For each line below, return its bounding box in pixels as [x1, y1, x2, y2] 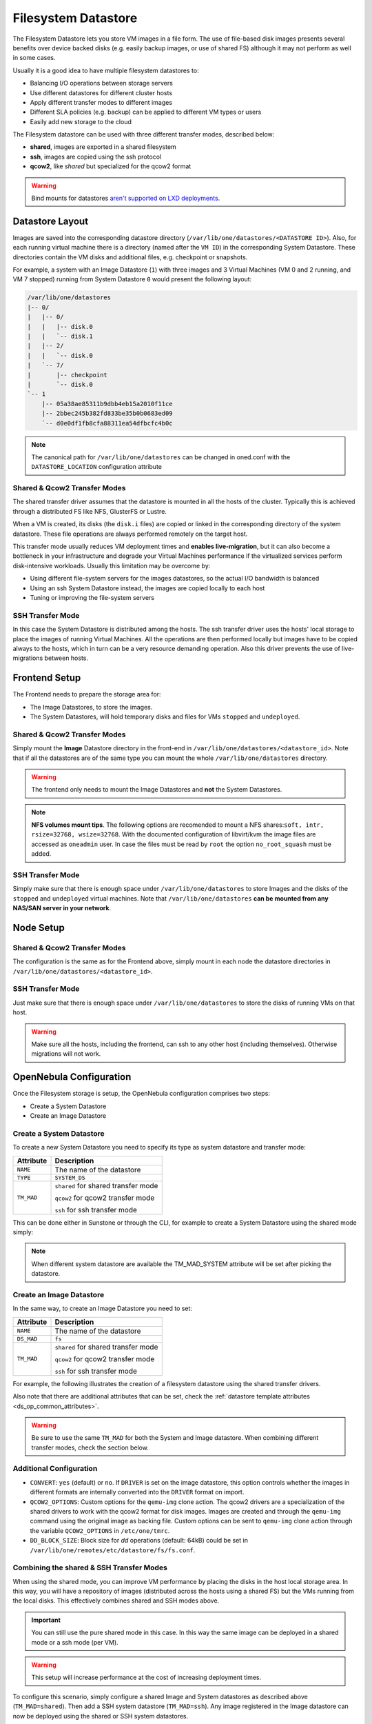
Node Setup [12, 921, 65, 934]
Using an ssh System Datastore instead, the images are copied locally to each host [30, 583, 265, 592]
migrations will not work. [31, 1050, 101, 1058]
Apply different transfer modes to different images [30, 98, 172, 106]
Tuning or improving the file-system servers [30, 593, 155, 601]
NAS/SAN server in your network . [12, 904, 112, 912]
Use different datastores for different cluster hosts [30, 88, 172, 97]
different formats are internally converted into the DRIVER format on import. [30, 1488, 245, 1496]
